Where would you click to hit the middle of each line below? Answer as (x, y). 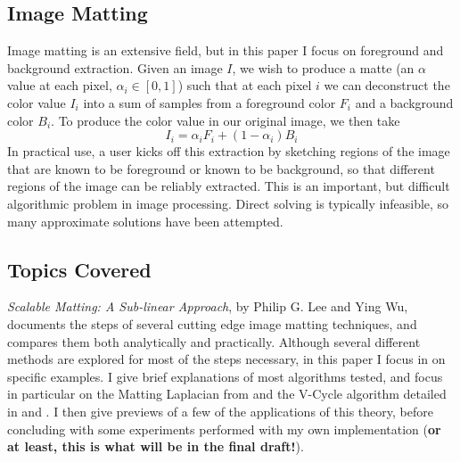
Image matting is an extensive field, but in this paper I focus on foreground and (226, 50)
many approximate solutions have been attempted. (145, 221)
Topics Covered (79, 269)
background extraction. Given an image (115, 67)
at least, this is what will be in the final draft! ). (156, 446)
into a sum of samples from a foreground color (209, 102)
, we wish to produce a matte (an (323, 67)
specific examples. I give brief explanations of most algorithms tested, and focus (225, 376)
